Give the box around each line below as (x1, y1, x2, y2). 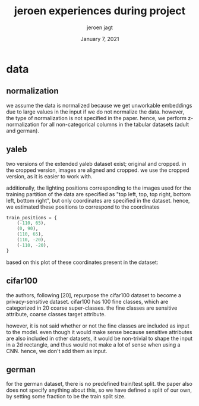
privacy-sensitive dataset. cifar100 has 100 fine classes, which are (6, 298, 169, 305)
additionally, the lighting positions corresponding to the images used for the (6, 184, 191, 191)
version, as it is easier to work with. (6, 172, 93, 180)
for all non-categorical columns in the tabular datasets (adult (40, 121, 189, 128)
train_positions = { (6, 215, 58, 221)
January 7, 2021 (80, 35, 119, 42)
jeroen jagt (87, 24, 113, 31)
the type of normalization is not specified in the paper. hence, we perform (6, 114, 187, 121)
